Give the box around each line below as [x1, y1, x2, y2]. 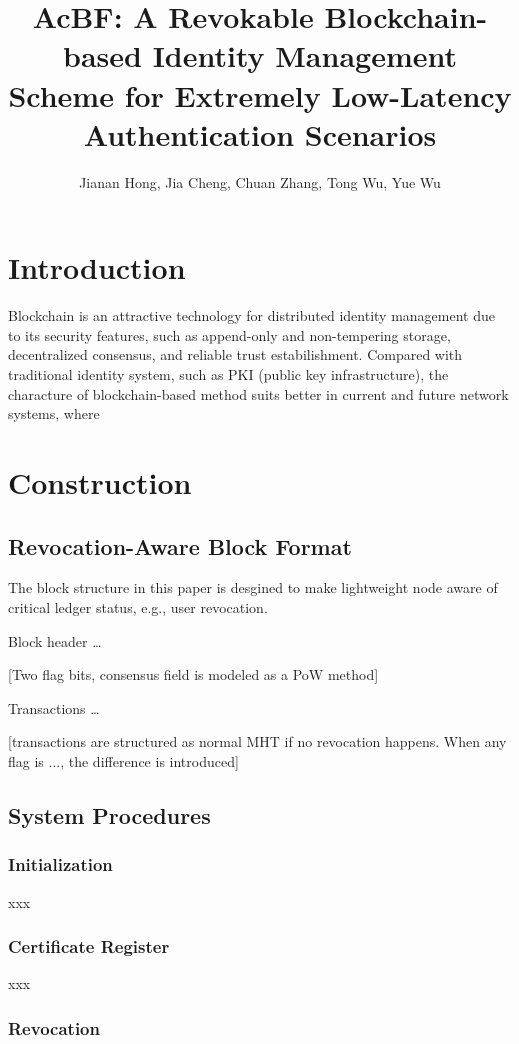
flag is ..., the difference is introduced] [8, 750, 239, 771]
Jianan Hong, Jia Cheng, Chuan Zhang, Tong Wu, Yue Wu [79, 171, 441, 192]
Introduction [8, 247, 186, 288]
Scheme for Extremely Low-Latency [8, 74, 512, 115]
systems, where [8, 403, 100, 424]
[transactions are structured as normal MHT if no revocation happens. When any [8, 731, 507, 752]
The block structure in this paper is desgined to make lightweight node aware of [8, 577, 498, 598]
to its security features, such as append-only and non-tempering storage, [8, 324, 451, 345]
